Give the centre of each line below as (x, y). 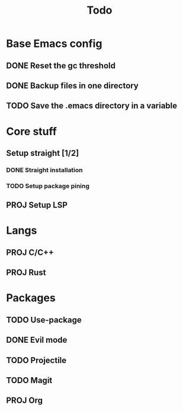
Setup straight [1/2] (43, 153)
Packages (31, 298)
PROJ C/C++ (30, 252)
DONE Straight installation (44, 170)
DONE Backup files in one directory (73, 86)
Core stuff (32, 131)
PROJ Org (25, 401)
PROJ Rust (26, 273)
